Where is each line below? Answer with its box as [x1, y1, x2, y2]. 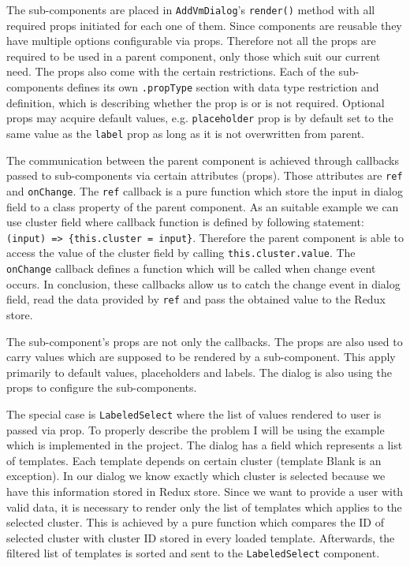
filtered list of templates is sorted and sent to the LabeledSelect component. [6, 545, 380, 561]
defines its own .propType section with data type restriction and [67, 79, 379, 95]
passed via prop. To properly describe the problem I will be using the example [6, 421, 385, 438]
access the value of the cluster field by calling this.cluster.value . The [6, 244, 356, 261]
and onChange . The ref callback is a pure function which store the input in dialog [6, 182, 403, 199]
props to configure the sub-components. [6, 379, 197, 396]
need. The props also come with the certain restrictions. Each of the [6, 63, 335, 80]
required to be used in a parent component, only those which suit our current [6, 47, 381, 64]
